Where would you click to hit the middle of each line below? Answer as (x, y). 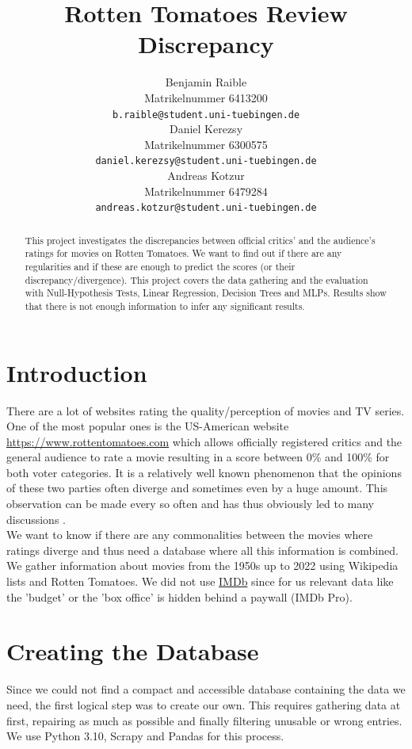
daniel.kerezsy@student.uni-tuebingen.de (206, 161)
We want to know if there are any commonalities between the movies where (190, 535)
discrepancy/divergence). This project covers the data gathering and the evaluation (196, 279)
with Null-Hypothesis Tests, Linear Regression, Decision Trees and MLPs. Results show (206, 293)
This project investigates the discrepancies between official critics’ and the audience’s (200, 240)
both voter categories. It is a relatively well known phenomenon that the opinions (204, 472)
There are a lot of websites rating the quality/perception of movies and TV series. (206, 410)
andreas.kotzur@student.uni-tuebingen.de (206, 208)
